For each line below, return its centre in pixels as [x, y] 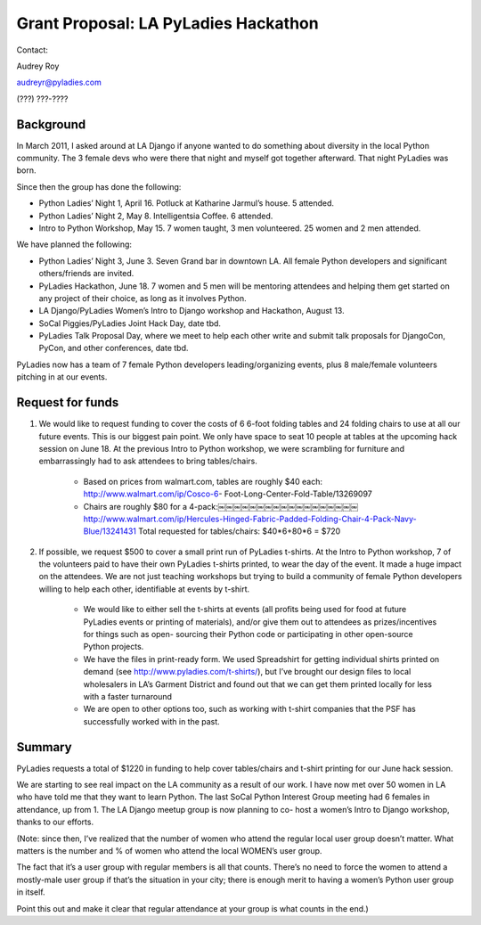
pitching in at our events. [62, 377]
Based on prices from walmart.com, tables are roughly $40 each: [203, 481]
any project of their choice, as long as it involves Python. [143, 298]
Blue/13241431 [110, 531]
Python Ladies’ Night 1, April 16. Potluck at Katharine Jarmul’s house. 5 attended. [186, 203]
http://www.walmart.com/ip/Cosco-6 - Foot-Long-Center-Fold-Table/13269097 [228, 494]
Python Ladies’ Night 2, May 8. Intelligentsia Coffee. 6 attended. [156, 216]
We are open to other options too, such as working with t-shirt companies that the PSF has [249, 709]
